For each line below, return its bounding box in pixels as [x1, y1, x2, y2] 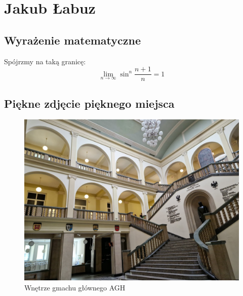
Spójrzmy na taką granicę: [4, 56, 86, 66]
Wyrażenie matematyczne [4, 32, 141, 48]
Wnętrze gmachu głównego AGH [24, 282, 126, 293]
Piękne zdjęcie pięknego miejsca [4, 95, 175, 111]
